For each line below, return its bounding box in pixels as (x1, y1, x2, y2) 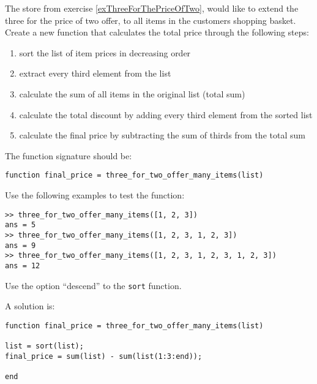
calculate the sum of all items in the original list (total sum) (19, 87, 245, 100)
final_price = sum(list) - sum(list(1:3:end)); (5, 352, 203, 361)
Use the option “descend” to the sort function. (5, 279, 182, 292)
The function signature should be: (5, 149, 132, 162)
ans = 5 (5, 220, 36, 230)
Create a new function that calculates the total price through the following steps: (5, 26, 309, 39)
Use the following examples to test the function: (5, 189, 185, 201)
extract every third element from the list (19, 67, 171, 80)
